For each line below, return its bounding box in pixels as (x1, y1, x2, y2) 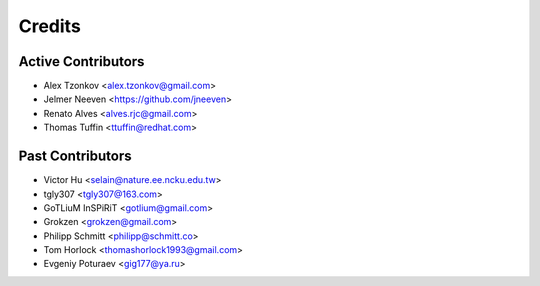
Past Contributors (18, 148, 132, 165)
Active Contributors (18, 53, 145, 70)
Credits (18, 15, 82, 37)
